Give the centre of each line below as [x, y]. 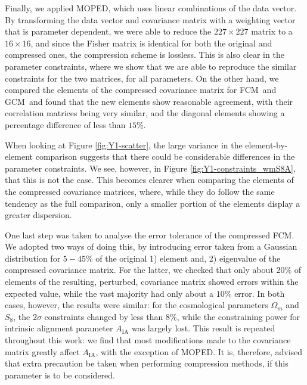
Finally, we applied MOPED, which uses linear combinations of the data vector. [151, 8]
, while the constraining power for [238, 316]
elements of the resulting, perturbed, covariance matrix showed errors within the [152, 282]
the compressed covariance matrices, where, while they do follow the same [140, 191]
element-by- [266, 145]
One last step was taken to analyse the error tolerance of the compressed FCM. [150, 235]
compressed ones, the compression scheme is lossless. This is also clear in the [145, 55]
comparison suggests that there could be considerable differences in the [165, 156]
